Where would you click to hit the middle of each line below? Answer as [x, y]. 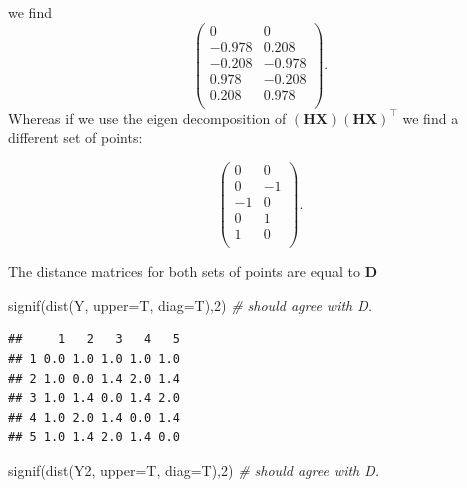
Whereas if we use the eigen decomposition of [147, 117]
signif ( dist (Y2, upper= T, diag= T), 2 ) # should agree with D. [194, 470]
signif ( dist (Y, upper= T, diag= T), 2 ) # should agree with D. [190, 304]
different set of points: [75, 137]
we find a [430, 117]
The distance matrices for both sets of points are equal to [184, 271]
